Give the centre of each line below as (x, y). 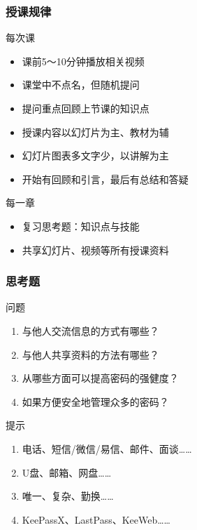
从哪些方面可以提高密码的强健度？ (100, 378)
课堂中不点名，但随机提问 (81, 85)
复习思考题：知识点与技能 (81, 226)
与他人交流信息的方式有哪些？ (90, 330)
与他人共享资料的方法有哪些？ (90, 354)
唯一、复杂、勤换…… (68, 496)
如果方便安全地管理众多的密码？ (95, 401)
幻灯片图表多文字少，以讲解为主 (95, 155)
